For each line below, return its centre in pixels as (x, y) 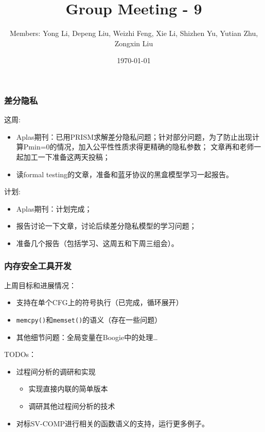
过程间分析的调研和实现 (56, 371)
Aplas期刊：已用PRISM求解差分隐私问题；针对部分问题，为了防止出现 (134, 136)
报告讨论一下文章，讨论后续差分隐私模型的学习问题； (106, 226)
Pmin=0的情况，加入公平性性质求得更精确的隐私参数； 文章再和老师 (139, 147)
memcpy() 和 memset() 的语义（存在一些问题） (89, 319)
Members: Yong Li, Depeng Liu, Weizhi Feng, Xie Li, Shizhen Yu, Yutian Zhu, (134, 33)
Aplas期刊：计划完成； (54, 208)
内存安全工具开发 (38, 266)
